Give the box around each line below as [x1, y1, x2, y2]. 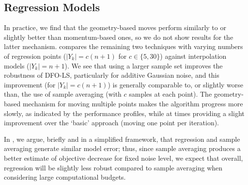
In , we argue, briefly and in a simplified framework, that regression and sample [4, 134, 240, 144]
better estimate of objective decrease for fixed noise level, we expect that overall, [4, 152, 243, 163]
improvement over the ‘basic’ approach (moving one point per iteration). [4, 118, 219, 128]
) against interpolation [160, 50, 227, 61]
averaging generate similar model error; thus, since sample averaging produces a [4, 143, 241, 153]
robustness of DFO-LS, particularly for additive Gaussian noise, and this [4, 70, 219, 80]
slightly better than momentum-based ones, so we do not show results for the [4, 32, 233, 42]
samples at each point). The [129, 89, 212, 99]
